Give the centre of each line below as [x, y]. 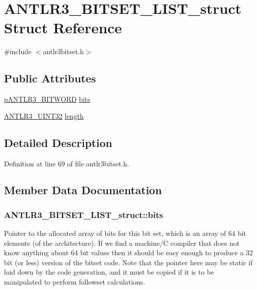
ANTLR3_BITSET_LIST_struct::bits [84, 214]
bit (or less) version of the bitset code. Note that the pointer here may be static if [128, 262]
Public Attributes [50, 78]
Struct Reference [63, 28]
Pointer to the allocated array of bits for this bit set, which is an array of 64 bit [125, 233]
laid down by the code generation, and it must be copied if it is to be [109, 272]
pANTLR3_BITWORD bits [47, 99]
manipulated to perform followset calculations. [75, 282]
